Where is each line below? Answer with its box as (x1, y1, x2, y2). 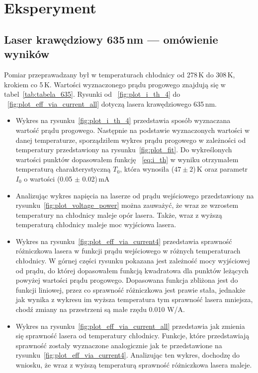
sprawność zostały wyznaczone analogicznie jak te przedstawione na (15, 340, 222, 350)
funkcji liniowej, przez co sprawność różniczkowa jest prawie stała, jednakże (15, 284, 246, 295)
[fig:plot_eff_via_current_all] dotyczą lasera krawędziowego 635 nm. (7, 98, 217, 109)
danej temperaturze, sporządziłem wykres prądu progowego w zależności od (15, 134, 246, 145)
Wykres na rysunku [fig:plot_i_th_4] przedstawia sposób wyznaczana (15, 115, 231, 125)
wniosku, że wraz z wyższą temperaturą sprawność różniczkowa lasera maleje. (15, 360, 252, 370)
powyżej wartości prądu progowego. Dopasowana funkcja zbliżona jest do (15, 275, 238, 285)
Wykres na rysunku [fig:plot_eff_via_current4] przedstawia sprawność (15, 236, 232, 246)
